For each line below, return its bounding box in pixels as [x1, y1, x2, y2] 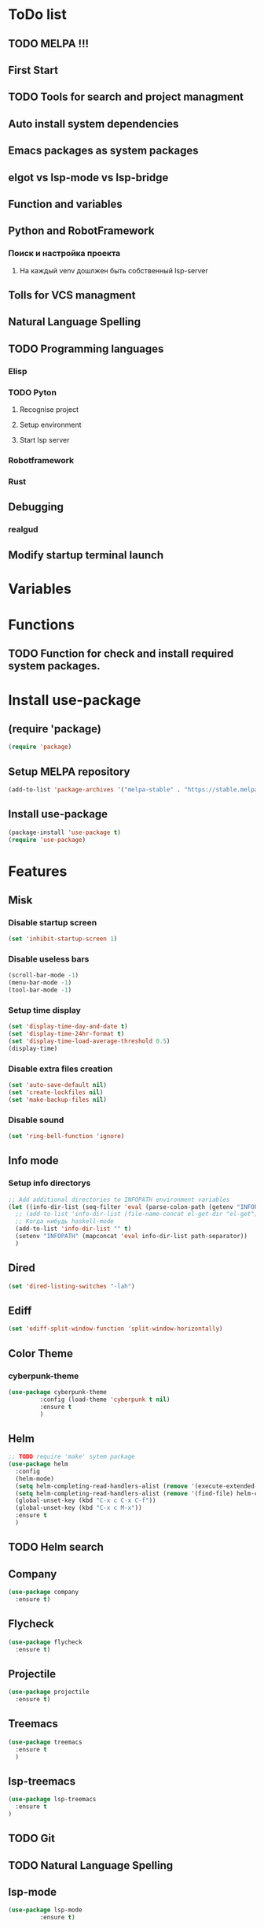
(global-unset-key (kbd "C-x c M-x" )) [15, 1504, 143, 1512]
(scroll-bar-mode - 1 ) [8, 971, 79, 980]
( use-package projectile [8, 1688, 90, 1696]
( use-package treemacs [8, 1738, 82, 1746]
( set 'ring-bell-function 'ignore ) [8, 1133, 125, 1140]
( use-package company [8, 1589, 79, 1596]
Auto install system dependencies [8, 117, 179, 131]
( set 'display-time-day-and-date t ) [8, 1022, 128, 1031]
